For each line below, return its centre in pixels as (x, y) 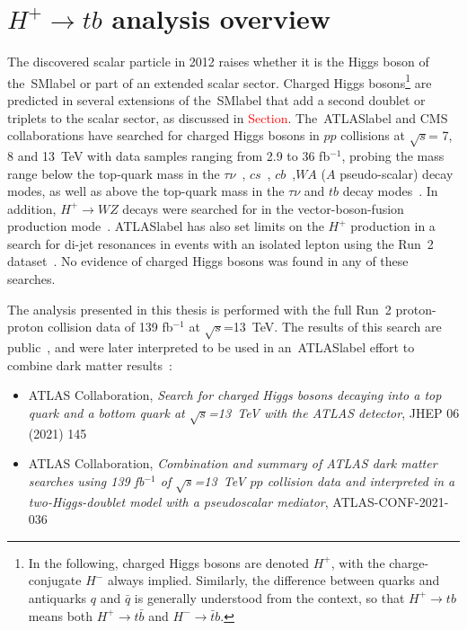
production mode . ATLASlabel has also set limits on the (166, 226)
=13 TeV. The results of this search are (332, 327)
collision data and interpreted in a (361, 480)
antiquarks (57, 597)
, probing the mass (393, 155)
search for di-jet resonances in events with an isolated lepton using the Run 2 (220, 243)
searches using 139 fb (86, 480)
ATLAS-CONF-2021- (391, 501)
